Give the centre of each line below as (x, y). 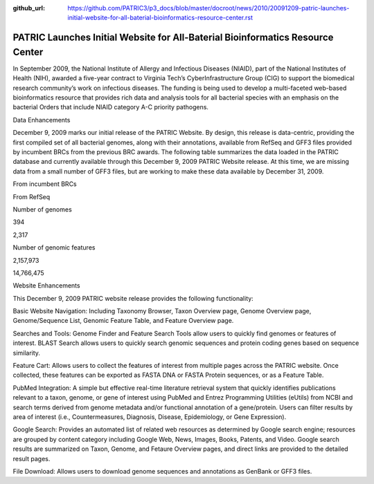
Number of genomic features (54, 248)
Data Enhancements (42, 120)
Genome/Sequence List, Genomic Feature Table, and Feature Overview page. (123, 321)
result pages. (32, 458)
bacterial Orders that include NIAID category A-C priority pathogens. (111, 107)
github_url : (29, 8)
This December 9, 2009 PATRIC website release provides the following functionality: (133, 298)
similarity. (27, 353)
